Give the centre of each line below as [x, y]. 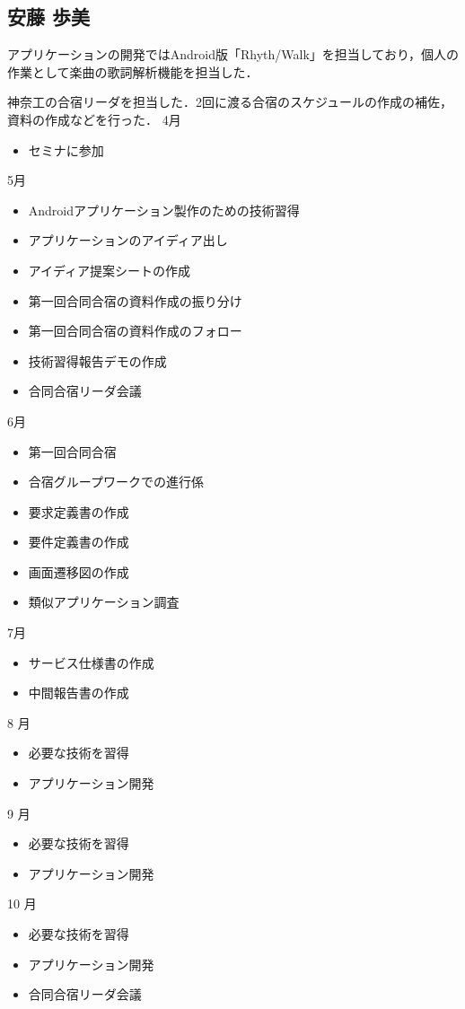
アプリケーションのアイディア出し [128, 240]
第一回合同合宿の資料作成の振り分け [135, 300]
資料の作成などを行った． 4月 [94, 119]
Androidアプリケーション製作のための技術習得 [164, 210]
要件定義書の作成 [79, 542]
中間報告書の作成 [79, 693]
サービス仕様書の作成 [91, 662]
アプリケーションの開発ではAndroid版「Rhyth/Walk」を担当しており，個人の [233, 54]
